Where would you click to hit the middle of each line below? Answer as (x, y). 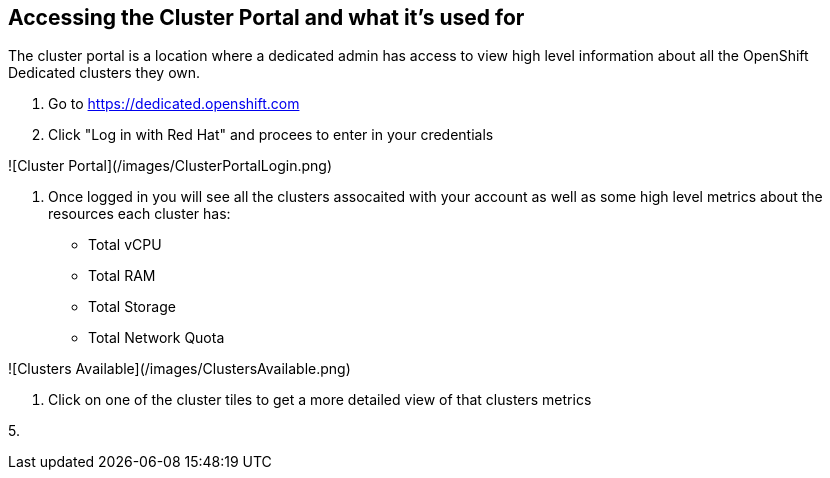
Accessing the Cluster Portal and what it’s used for (266, 17)
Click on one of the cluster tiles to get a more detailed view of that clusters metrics (320, 400)
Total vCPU (125, 245)
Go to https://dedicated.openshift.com (174, 104)
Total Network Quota (156, 338)
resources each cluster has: (139, 214)
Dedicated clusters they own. (104, 73)
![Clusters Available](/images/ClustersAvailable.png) (179, 369)
